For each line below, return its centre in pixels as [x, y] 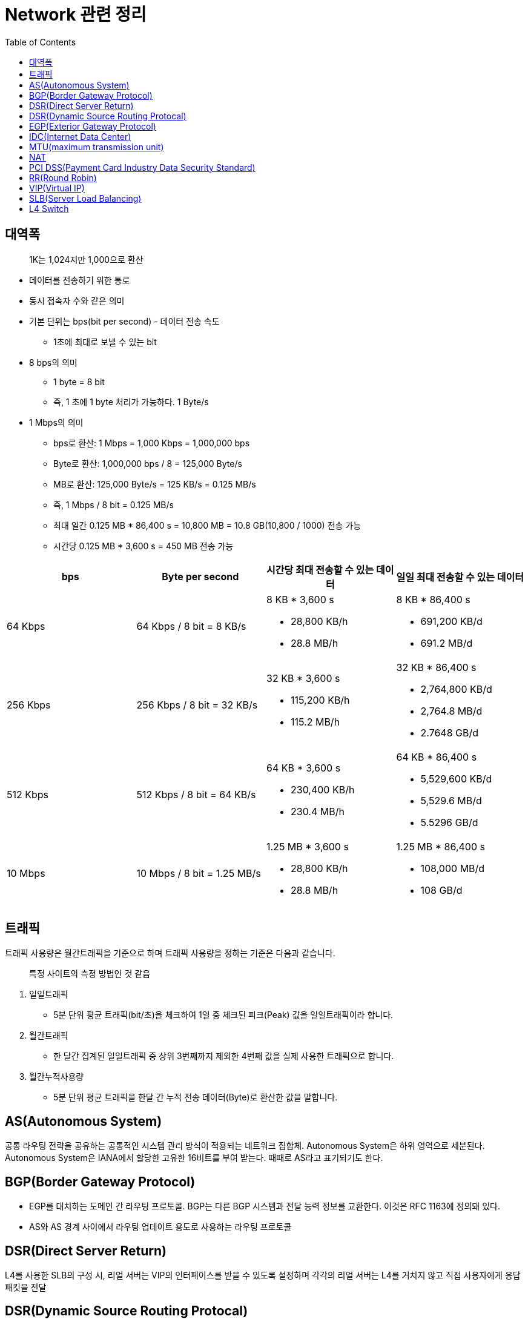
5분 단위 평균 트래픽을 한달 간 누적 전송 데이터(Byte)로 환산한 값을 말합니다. [196, 1097]
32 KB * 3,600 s [303, 678]
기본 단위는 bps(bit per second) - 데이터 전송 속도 [124, 321]
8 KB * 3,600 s [300, 599]
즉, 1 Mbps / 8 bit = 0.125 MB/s [114, 504]
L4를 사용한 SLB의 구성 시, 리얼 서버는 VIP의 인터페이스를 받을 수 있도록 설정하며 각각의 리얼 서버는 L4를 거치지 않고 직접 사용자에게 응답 [263, 1275]
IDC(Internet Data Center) [80, 136]
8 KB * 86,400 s [433, 599]
